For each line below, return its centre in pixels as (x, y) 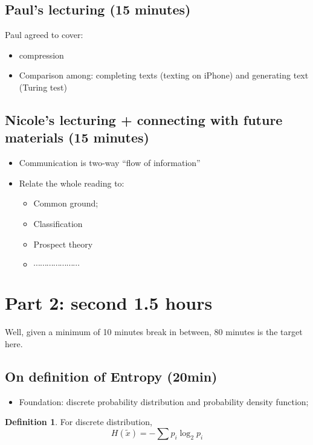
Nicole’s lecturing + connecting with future (144, 119)
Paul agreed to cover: (44, 35)
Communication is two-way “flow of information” (110, 163)
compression (41, 55)
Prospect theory (63, 244)
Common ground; (66, 203)
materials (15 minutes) (77, 137)
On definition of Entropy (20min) (111, 376)
